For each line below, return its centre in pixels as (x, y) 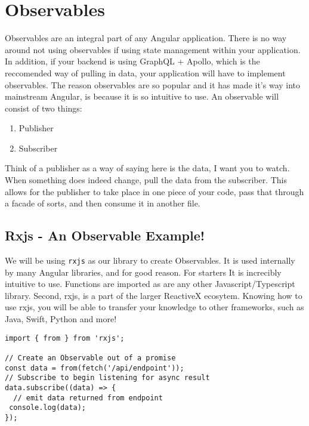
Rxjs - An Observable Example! (105, 235)
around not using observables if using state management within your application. (153, 49)
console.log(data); (48, 408)
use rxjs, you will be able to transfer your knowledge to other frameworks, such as (154, 307)
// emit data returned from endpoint (88, 398)
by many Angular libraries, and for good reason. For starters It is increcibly (143, 272)
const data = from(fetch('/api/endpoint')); (95, 368)
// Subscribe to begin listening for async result (107, 378)
